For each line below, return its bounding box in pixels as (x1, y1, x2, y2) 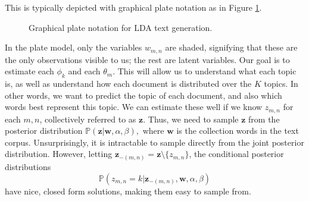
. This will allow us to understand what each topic (113, 65, 296, 77)
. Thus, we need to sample (143, 112, 239, 125)
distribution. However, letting (5, 147, 113, 160)
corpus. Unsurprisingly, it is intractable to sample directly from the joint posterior (5, 136, 304, 148)
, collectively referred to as (39, 112, 136, 125)
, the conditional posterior (189, 147, 284, 160)
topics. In (264, 77, 298, 90)
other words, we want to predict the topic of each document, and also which (5, 89, 282, 101)
